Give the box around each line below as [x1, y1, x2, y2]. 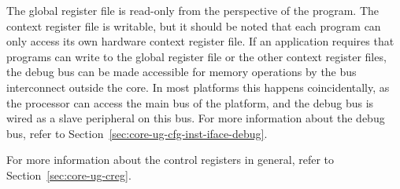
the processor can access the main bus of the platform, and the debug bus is [6, 94, 374, 111]
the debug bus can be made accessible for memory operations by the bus [6, 64, 357, 80]
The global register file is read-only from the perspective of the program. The [6, 2, 379, 18]
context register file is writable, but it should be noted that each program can [6, 17, 381, 34]
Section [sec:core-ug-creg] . [6, 166, 131, 183]
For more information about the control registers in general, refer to [6, 151, 335, 168]
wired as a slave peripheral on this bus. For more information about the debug [6, 110, 385, 126]
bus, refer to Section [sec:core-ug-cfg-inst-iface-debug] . [6, 125, 268, 141]
